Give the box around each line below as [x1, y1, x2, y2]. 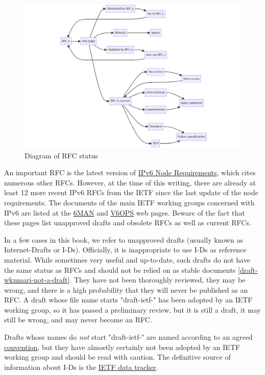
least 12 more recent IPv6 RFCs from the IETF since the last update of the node [4, 187, 258, 198]
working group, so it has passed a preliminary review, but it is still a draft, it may [4, 304, 261, 315]
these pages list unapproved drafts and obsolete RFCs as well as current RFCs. [4, 217, 251, 228]
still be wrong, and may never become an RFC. [4, 314, 152, 325]
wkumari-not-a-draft [4, 274, 68, 285]
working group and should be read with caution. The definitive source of [4, 351, 231, 362]
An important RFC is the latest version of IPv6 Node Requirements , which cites [4, 167, 256, 178]
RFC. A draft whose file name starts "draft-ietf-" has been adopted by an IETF [4, 294, 253, 305]
